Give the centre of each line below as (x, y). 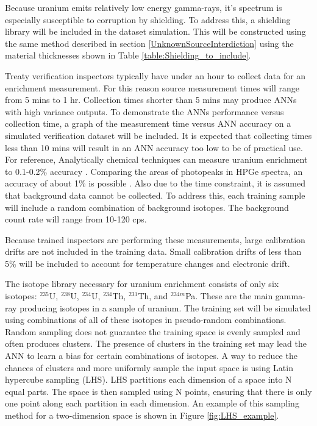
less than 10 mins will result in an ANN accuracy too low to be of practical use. (154, 147)
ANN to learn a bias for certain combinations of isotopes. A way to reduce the (151, 356)
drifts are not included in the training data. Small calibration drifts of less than (153, 251)
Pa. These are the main (229, 296)
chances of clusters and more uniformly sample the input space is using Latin (149, 367)
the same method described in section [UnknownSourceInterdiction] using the (149, 43)
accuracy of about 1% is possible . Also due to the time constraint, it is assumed (155, 183)
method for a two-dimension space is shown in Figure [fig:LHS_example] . (142, 415)
